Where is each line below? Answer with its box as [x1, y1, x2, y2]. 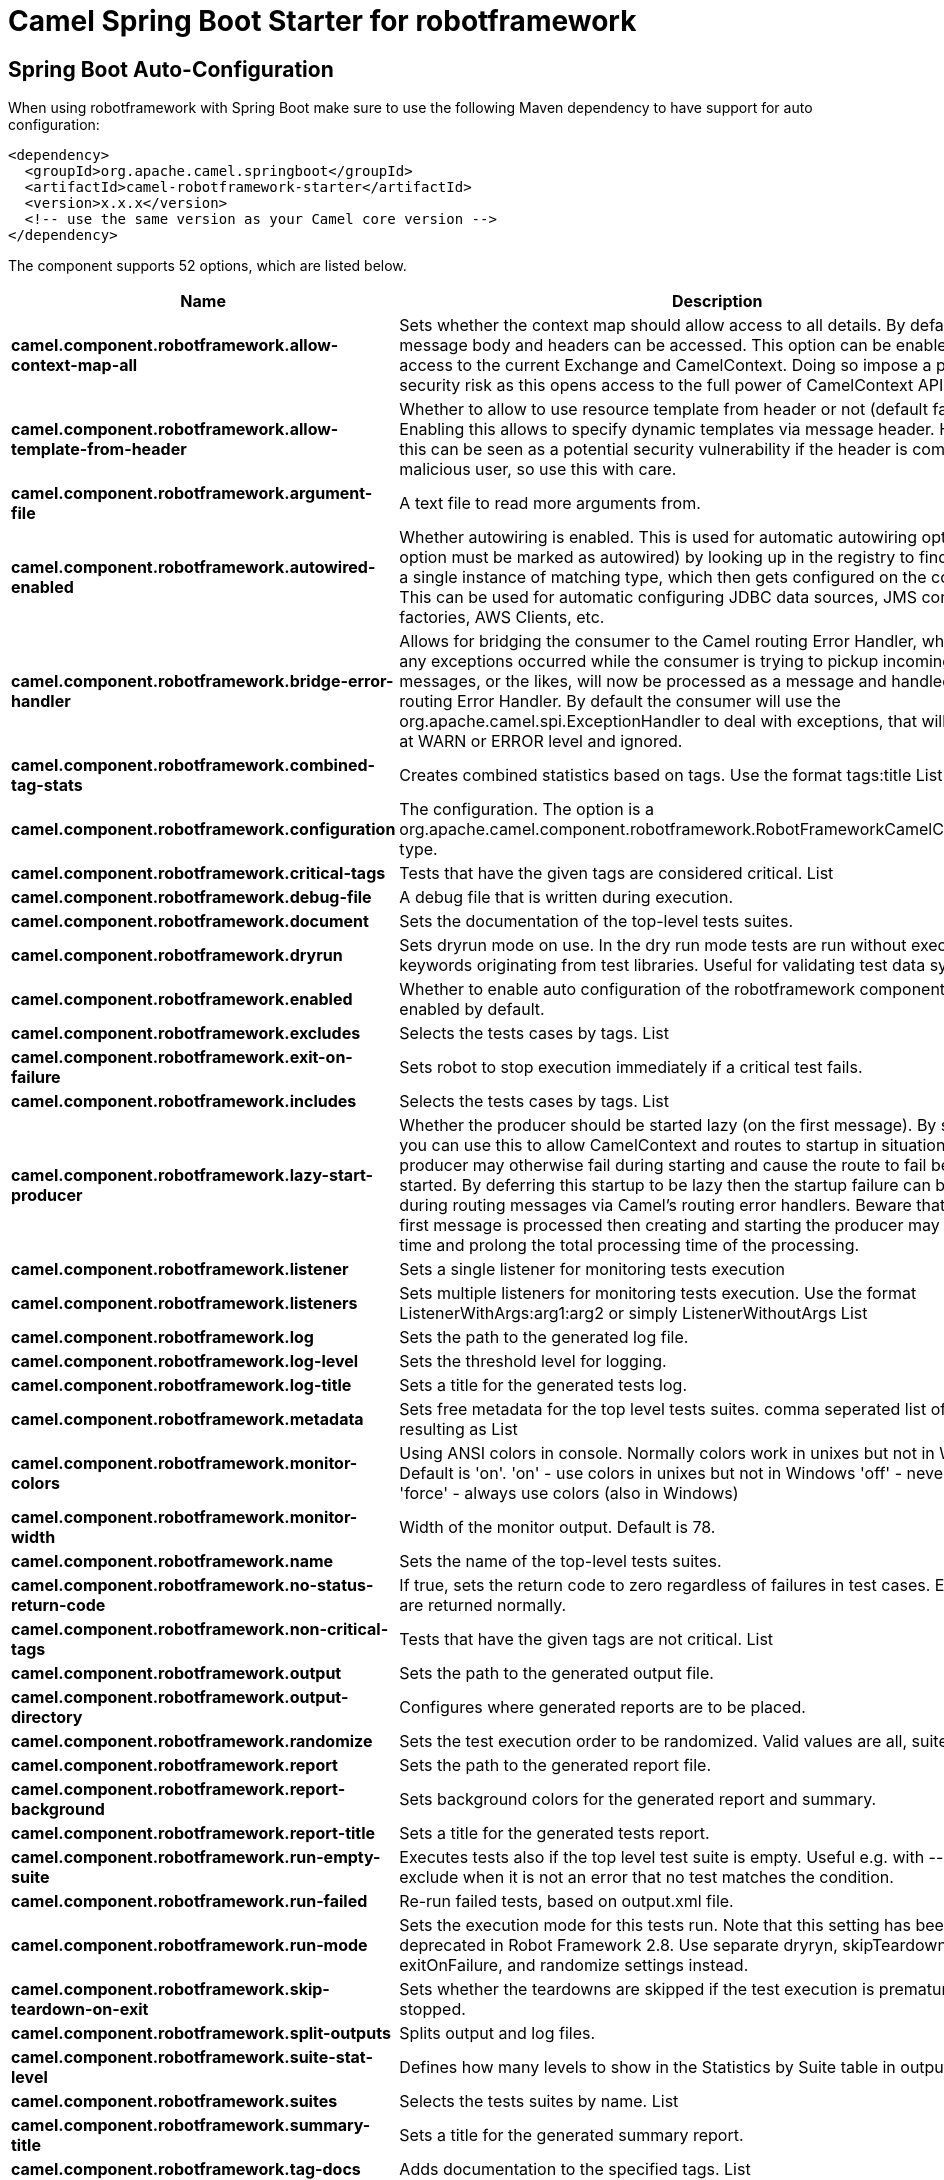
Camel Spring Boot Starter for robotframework [8, 4, 637, 38]
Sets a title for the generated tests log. [399, 1375, 687, 1396]
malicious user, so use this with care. [399, 459, 677, 480]
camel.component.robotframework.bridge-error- [11, 671, 394, 692]
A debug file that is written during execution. [399, 887, 734, 908]
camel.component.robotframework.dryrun [11, 945, 343, 966]
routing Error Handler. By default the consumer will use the [399, 691, 841, 712]
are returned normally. [399, 1595, 567, 1616]
